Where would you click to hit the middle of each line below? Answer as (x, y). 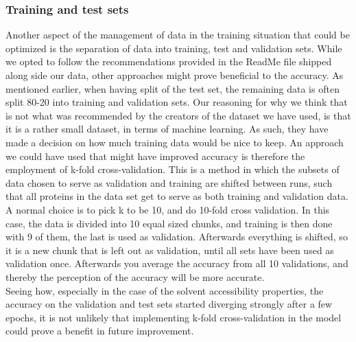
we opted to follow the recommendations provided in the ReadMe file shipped (169, 61)
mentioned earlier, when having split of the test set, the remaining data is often (173, 88)
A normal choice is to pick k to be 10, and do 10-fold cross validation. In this (168, 209)
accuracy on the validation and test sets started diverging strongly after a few (169, 304)
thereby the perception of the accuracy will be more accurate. (135, 276)
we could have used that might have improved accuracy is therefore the (155, 156)
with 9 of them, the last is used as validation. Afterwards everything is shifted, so (177, 237)
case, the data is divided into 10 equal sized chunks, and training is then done (169, 223)
